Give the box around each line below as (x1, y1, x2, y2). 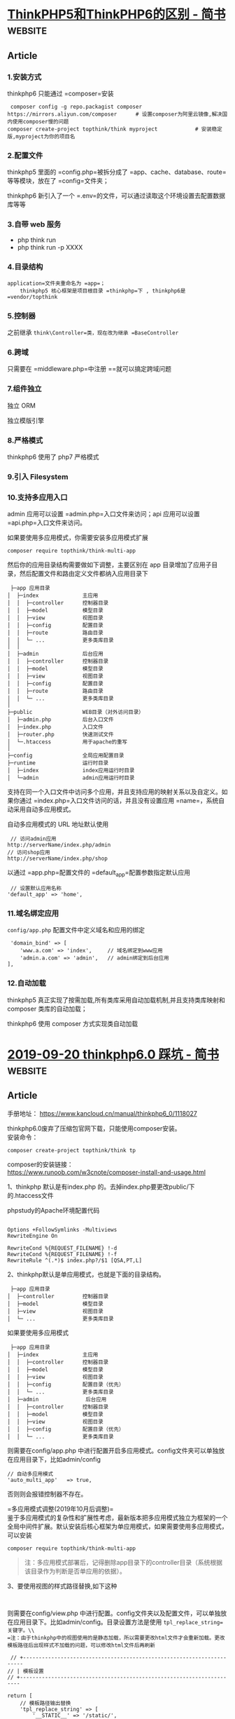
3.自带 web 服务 (7, 220, 62, 229)
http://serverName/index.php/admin (7, 842, 111, 849)
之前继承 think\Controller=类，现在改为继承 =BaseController (7, 328, 179, 337)
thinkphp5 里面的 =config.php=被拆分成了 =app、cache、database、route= (7, 168, 227, 176)
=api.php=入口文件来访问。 (7, 518, 86, 527)
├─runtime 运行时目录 (7, 760, 109, 767)
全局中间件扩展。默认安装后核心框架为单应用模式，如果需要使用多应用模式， (7, 1522, 228, 1530)
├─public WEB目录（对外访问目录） (7, 709, 145, 716)
